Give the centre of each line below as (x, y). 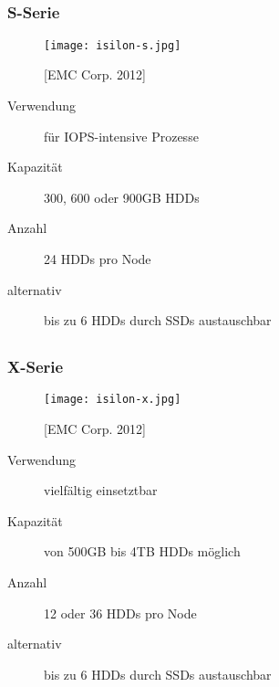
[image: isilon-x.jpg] (113, 400)
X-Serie (36, 367)
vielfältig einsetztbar (101, 490)
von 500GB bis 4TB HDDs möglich (142, 551)
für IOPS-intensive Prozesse (121, 136)
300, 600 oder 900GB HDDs (122, 197)
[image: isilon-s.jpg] (113, 45)
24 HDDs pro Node (98, 258)
